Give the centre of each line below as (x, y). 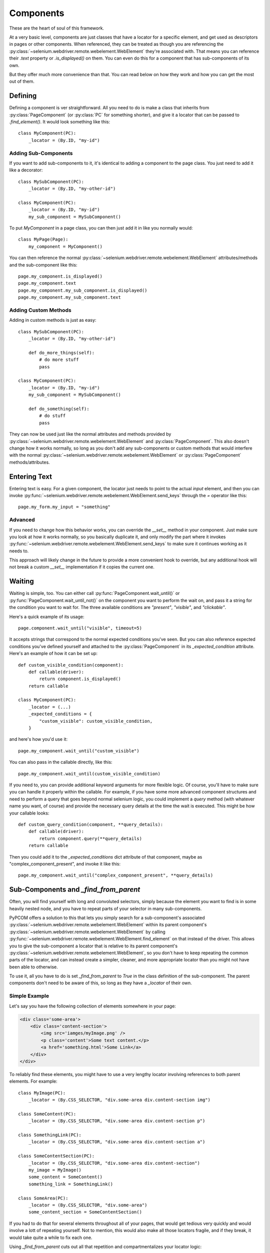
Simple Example (29, 996)
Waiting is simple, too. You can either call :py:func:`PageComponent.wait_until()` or (94, 593)
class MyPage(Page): (43, 240)
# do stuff (52, 416)
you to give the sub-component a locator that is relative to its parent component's (93, 946)
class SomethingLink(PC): (50, 1135)
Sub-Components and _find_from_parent (75, 890)
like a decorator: (26, 170)
